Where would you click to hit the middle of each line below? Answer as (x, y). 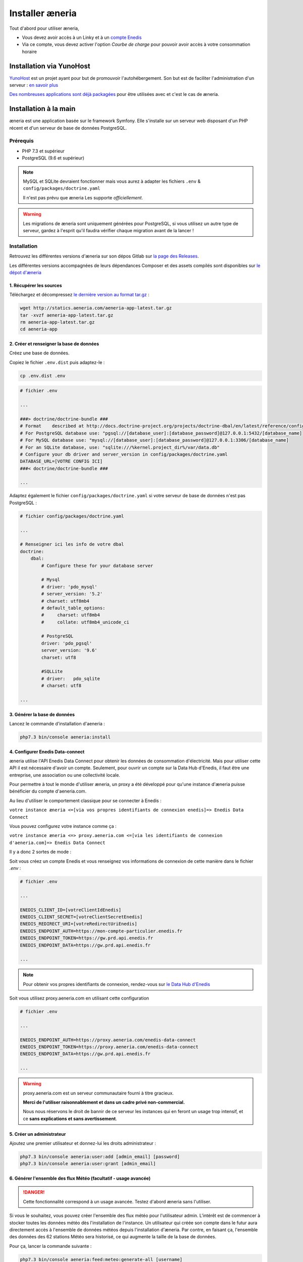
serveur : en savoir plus (34, 85)
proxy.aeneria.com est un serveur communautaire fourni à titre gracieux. (98, 1093)
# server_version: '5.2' (72, 594)
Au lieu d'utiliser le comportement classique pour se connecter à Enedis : (85, 801)
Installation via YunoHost (50, 66)
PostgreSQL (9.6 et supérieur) (53, 158)
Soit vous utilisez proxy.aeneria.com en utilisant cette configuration (79, 998)
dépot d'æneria (25, 272)
